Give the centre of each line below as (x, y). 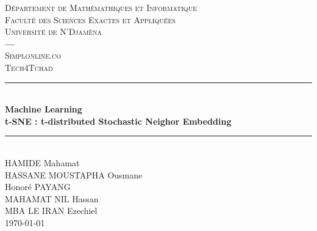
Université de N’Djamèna (53, 31)
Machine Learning (44, 109)
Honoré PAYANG (38, 187)
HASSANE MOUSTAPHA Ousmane (74, 174)
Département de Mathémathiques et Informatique (101, 7)
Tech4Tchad (29, 67)
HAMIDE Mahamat (42, 162)
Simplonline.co (33, 55)
